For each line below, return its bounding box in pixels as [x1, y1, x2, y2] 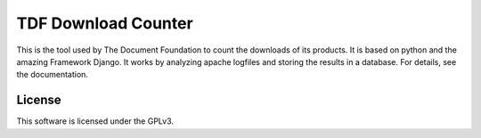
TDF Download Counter [16, 13, 193, 33]
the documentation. [16, 69, 89, 80]
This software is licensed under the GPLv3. [16, 116, 174, 126]
